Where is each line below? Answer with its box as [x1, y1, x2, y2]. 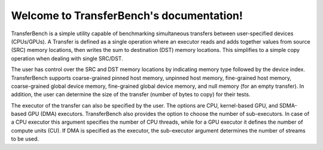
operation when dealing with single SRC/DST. [11, 54, 123, 62]
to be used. [11, 135, 39, 143]
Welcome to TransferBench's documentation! [11, 9, 243, 22]
